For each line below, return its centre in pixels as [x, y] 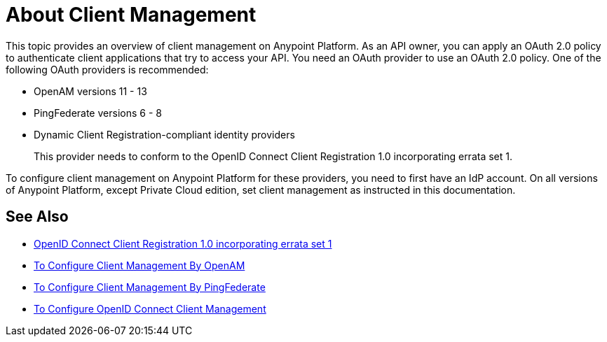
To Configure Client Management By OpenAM [139, 265]
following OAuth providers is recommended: [107, 69]
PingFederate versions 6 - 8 [98, 113]
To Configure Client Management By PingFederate [150, 287]
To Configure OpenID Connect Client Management [150, 308]
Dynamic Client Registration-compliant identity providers [164, 134]
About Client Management [131, 15]
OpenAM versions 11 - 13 [90, 91]
